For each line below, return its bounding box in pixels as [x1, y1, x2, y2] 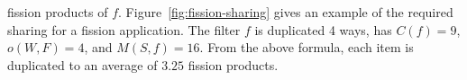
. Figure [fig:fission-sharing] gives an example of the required [118, 3, 453, 21]
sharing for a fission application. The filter [7, 20, 241, 39]
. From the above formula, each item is [199, 38, 414, 57]
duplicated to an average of [7, 55, 158, 74]
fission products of [7, 3, 108, 21]
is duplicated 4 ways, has [254, 20, 392, 39]
